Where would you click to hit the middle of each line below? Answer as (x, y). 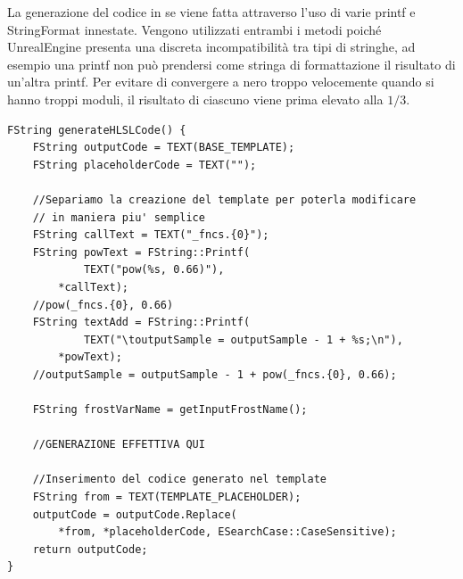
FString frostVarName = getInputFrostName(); (170, 410)
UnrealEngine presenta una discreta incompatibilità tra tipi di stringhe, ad (211, 47)
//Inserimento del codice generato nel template (179, 480)
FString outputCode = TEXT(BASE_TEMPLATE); (164, 148)
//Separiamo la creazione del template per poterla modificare (224, 199)
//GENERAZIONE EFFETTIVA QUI (119, 445)
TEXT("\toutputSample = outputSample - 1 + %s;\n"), (243, 339)
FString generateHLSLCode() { (97, 130)
